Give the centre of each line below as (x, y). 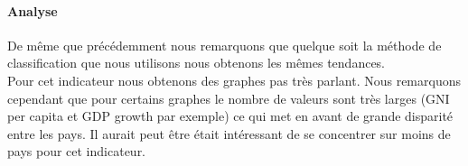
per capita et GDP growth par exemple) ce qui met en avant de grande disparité (230, 116)
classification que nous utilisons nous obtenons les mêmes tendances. (197, 63)
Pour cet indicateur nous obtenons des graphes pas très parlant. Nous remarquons (234, 80)
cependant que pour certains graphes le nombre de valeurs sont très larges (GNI (229, 98)
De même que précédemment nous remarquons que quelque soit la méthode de (225, 45)
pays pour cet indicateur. (77, 151)
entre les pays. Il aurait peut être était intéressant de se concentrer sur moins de (229, 133)
